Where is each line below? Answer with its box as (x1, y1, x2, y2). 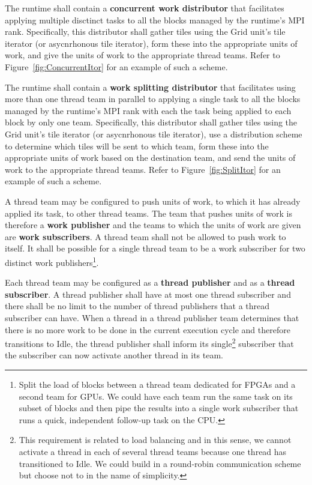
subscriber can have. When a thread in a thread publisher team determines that (5, 311, 299, 324)
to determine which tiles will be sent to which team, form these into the (5, 139, 269, 152)
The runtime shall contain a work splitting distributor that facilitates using (5, 80, 296, 93)
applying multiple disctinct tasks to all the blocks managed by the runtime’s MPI (5, 13, 305, 26)
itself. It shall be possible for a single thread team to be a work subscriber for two (5, 242, 305, 255)
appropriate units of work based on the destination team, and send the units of (5, 151, 296, 164)
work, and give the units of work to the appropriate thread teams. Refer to (5, 49, 280, 61)
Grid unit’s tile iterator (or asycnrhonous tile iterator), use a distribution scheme (5, 127, 302, 140)
